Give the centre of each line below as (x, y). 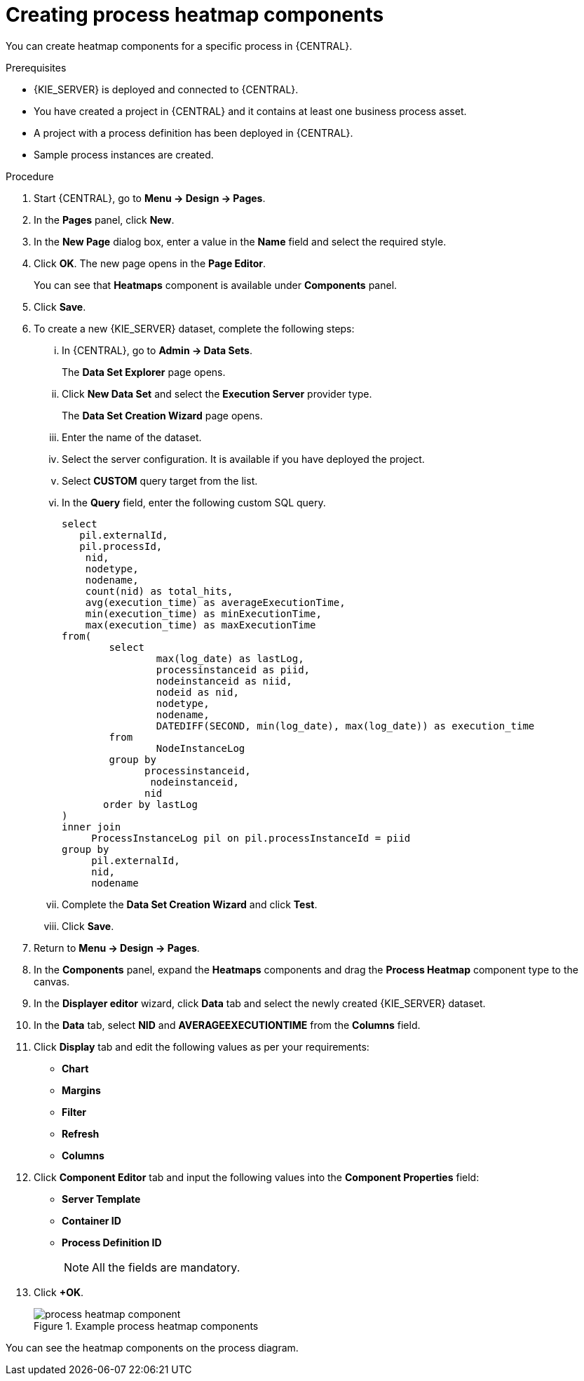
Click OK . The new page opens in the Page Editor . (150, 263)
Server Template (101, 1199)
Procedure (30, 176)
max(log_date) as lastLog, (230, 658)
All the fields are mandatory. (166, 1267)
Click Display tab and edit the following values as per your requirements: (202, 1046)
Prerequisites (36, 67)
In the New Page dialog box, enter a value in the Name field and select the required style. (240, 241)
